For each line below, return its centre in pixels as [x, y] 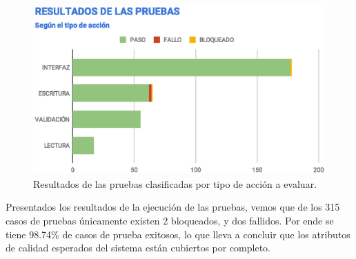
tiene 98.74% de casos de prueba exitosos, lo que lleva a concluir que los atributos [178, 234]
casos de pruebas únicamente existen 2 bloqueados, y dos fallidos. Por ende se [170, 221]
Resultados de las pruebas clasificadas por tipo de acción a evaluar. [175, 183]
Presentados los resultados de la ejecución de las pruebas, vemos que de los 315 [173, 207]
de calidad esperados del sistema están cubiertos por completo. [138, 248]
